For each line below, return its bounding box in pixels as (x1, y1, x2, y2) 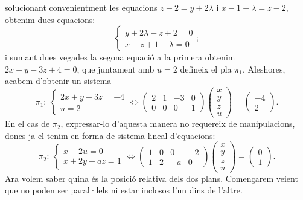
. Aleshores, (242, 62, 285, 75)
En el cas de (5, 117, 50, 130)
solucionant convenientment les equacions (5, 1, 158, 13)
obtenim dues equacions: (5, 13, 95, 25)
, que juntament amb (77, 62, 155, 75)
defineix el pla (180, 62, 232, 75)
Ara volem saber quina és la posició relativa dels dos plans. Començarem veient (5, 172, 298, 184)
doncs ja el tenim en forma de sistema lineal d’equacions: (5, 129, 215, 141)
